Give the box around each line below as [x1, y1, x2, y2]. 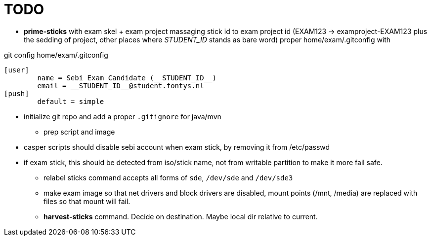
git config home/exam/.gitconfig [4, 50, 108, 59]
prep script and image [43, 127, 115, 136]
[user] [4, 66, 29, 74]
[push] [4, 89, 29, 98]
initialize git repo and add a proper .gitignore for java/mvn [24, 112, 221, 121]
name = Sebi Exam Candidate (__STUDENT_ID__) [37, 73, 216, 82]
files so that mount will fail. [43, 197, 130, 206]
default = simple [37, 97, 104, 105]
